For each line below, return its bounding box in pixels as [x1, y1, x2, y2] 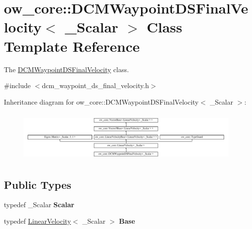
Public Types [4, 177, 72, 192]
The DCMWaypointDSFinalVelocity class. [4, 64, 129, 74]
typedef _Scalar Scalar [4, 199, 75, 210]
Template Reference [4, 36, 140, 56]
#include [4, 80, 31, 91]
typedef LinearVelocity [4, 215, 71, 226]
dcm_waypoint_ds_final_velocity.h [42, 80, 149, 91]
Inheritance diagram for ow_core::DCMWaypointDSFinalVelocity [4, 96, 199, 107]
